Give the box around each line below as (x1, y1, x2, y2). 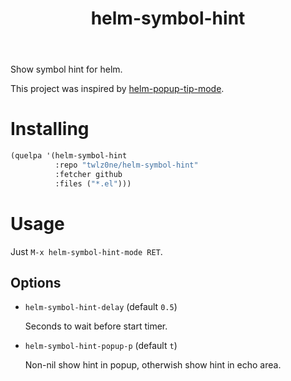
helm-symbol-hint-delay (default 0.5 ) (24, 301, 178, 313)
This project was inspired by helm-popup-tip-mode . (10, 83, 225, 95)
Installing (10, 118, 90, 141)
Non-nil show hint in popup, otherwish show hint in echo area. (24, 359, 282, 371)
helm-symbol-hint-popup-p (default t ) (24, 340, 178, 352)
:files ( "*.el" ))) (54, 178, 132, 189)
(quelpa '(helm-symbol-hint (10, 151, 128, 161)
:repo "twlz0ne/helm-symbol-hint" (54, 160, 199, 170)
